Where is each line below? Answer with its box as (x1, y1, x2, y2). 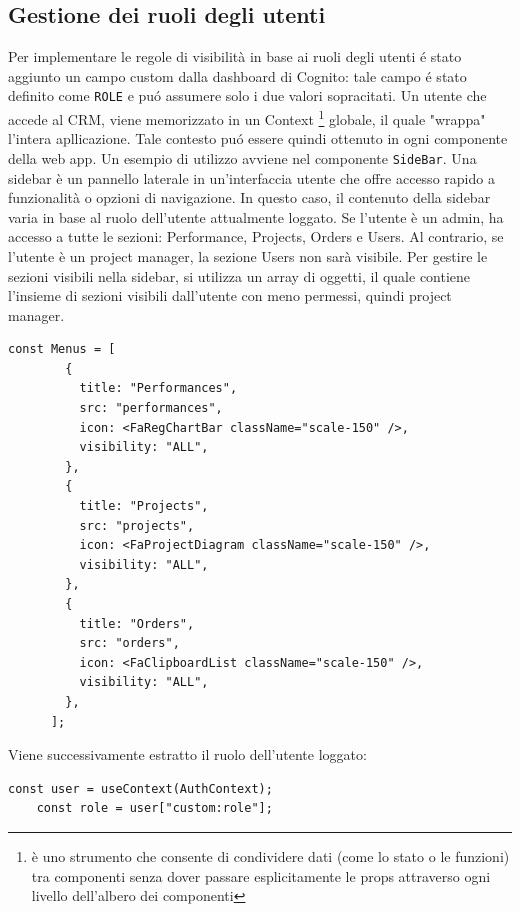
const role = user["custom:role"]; (36, 801, 273, 816)
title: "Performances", (79, 381, 238, 396)
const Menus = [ (8, 342, 116, 357)
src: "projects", (79, 518, 195, 533)
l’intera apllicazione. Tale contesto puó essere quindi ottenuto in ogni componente (8, 128, 508, 149)
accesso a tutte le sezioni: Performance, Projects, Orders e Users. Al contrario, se (8, 226, 504, 247)
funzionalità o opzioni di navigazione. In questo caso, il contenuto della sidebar (8, 187, 491, 208)
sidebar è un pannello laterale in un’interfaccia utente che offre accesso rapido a (8, 167, 495, 188)
